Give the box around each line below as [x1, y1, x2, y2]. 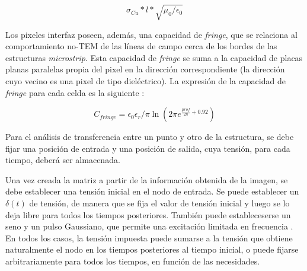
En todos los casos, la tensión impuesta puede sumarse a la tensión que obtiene [5, 231, 293, 244]
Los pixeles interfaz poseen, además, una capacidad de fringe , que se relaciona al [5, 28, 298, 40]
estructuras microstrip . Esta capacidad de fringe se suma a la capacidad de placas [5, 51, 303, 63]
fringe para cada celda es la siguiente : [5, 86, 145, 98]
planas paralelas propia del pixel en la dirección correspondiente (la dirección [5, 63, 285, 75]
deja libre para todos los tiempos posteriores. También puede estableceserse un [5, 208, 291, 221]
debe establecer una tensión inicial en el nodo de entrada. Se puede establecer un [5, 185, 299, 197]
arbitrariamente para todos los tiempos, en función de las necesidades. [5, 255, 260, 267]
